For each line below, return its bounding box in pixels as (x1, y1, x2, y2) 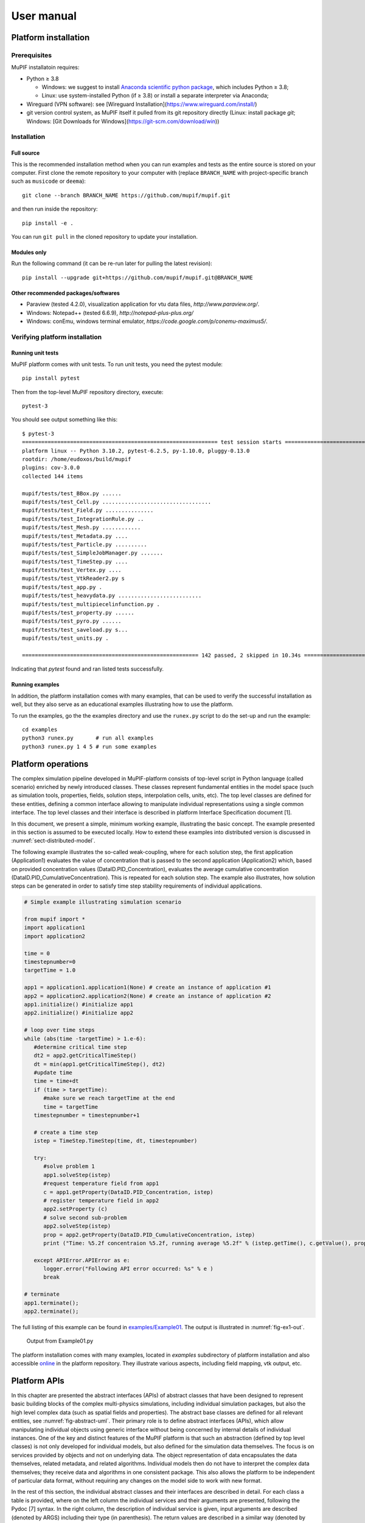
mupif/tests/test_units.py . (22, 635, 109, 642)
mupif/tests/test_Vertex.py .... (22, 567, 122, 574)
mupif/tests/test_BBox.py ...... (22, 490, 122, 496)
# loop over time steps (24, 1027, 96, 1034)
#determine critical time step (33, 1044, 127, 1050)
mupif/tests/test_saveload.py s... (22, 626, 128, 633)
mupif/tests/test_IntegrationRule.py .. (22, 515, 144, 522)
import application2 (24, 933, 85, 939)
